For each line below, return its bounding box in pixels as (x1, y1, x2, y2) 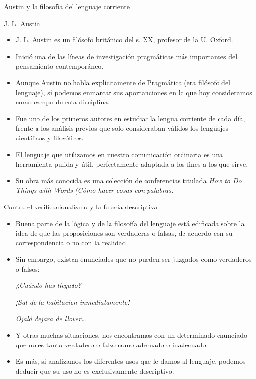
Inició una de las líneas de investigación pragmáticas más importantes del (15, 51, 238, 61)
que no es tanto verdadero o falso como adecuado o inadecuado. (15, 339, 208, 349)
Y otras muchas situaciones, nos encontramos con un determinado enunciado (15, 330, 247, 340)
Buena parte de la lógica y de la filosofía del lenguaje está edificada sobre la (15, 218, 245, 228)
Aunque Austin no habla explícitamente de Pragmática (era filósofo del (15, 77, 231, 87)
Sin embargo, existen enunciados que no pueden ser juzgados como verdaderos (15, 254, 252, 264)
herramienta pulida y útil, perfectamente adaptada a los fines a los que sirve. (15, 159, 248, 169)
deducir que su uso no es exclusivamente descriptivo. (15, 366, 174, 376)
